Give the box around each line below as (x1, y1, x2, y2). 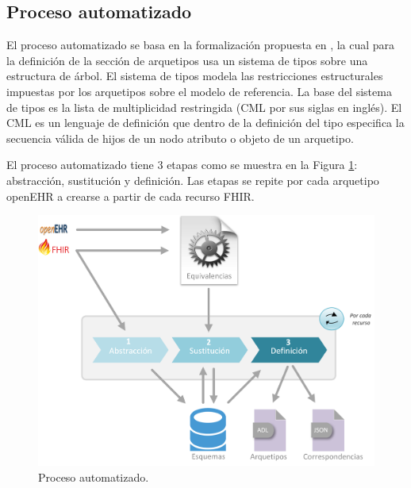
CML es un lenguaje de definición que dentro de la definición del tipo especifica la (6, 114, 405, 131)
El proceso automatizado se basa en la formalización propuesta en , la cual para (6, 37, 395, 53)
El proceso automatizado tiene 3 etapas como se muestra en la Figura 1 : (6, 156, 358, 173)
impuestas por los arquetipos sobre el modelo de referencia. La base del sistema (6, 83, 392, 99)
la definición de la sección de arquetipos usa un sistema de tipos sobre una (6, 52, 368, 68)
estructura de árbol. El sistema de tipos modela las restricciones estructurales (6, 67, 383, 84)
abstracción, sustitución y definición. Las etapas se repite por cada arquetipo (6, 171, 379, 188)
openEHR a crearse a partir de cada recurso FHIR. (6, 187, 255, 204)
